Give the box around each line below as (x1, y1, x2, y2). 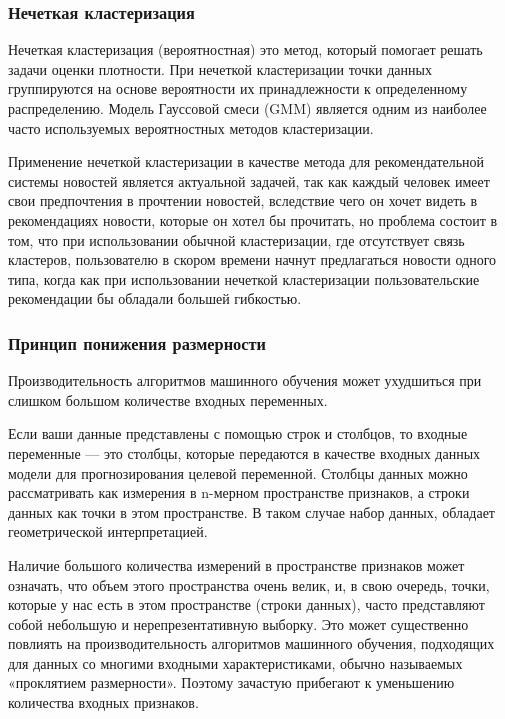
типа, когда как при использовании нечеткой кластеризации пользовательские (8, 268, 480, 289)
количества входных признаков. (8, 692, 199, 713)
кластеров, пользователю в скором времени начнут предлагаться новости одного (8, 249, 497, 270)
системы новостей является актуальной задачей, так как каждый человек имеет (8, 170, 490, 191)
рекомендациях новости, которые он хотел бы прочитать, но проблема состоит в (8, 209, 498, 230)
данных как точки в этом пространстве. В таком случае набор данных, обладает (8, 501, 495, 522)
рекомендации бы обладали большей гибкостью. (8, 288, 302, 309)
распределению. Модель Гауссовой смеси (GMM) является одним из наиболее (8, 98, 487, 118)
